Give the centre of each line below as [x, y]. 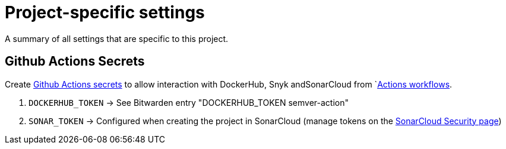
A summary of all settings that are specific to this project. [117, 38]
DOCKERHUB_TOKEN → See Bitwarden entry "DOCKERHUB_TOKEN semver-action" [189, 102]
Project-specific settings [105, 12]
